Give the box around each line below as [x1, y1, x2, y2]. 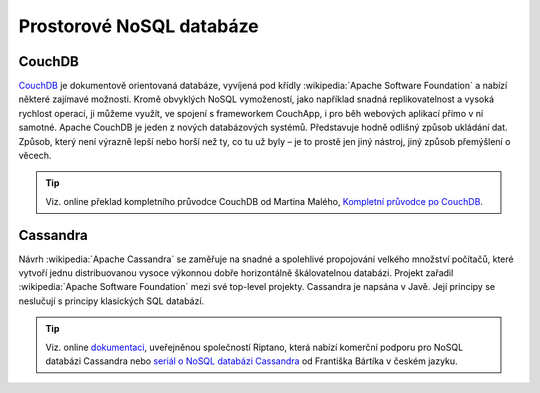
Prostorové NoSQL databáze [18, 15, 259, 37]
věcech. [18, 150, 52, 162]
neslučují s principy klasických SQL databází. [18, 295, 205, 307]
